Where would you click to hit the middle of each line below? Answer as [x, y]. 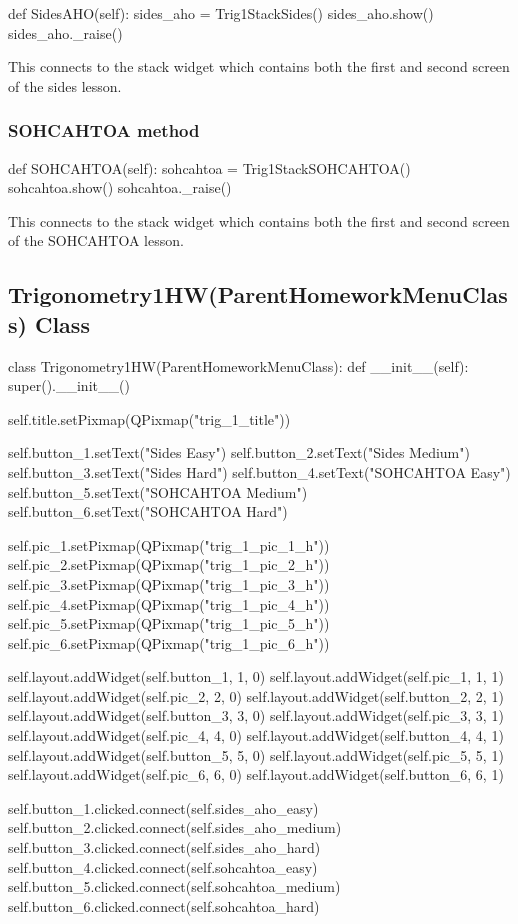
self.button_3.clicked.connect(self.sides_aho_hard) [164, 847]
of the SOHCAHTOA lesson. [96, 240]
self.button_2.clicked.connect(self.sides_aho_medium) [175, 827]
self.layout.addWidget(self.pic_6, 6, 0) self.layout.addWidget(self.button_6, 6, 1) [256, 774]
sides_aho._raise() [65, 32]
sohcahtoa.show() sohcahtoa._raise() [120, 187]
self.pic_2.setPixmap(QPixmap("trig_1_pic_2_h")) [169, 564]
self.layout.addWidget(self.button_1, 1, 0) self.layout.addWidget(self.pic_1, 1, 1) [256, 676]
